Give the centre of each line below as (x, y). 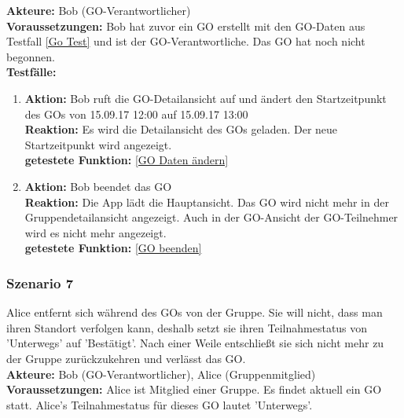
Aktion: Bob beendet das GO (98, 186)
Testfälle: (31, 72)
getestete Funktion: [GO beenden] (113, 248)
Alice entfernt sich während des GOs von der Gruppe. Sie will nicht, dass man (195, 312)
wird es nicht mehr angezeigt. (95, 232)
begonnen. (31, 56)
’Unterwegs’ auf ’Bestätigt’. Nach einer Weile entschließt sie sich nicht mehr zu (195, 343)
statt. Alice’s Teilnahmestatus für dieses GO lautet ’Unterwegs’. (160, 404)
